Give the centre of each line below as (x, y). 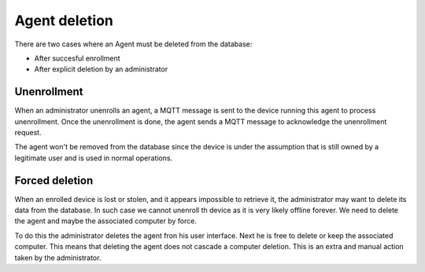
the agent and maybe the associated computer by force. (105, 221)
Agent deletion (64, 20)
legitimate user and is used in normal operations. (94, 158)
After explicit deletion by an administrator (101, 69)
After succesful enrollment (78, 58)
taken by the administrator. (58, 257)
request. (28, 133)
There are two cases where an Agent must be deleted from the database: (133, 44)
